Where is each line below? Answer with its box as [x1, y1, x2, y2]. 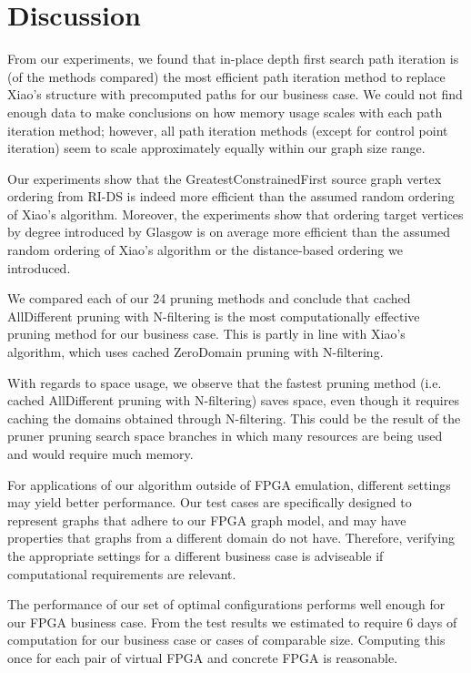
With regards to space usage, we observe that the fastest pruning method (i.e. [7, 372, 442, 392]
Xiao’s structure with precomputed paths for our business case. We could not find [7, 85, 463, 104]
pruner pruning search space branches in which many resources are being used [7, 426, 443, 445]
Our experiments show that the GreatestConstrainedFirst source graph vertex [7, 168, 442, 188]
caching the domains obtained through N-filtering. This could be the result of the [7, 408, 461, 427]
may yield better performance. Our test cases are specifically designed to [7, 493, 412, 512]
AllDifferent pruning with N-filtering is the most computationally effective [7, 306, 420, 325]
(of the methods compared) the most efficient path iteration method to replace [7, 66, 446, 86]
